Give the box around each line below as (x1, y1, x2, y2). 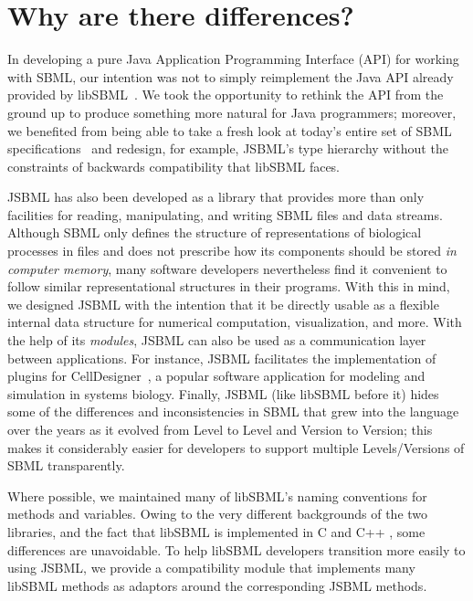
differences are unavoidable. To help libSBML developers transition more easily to (7, 540, 466, 559)
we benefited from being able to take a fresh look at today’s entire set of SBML (7, 121, 452, 140)
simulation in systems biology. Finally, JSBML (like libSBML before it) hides (7, 384, 439, 403)
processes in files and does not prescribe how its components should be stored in (7, 241, 457, 260)
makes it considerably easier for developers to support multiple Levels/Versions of (7, 438, 465, 457)
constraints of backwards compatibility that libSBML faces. (7, 156, 341, 175)
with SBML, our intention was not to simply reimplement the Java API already (7, 67, 454, 86)
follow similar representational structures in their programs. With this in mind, (7, 277, 450, 296)
